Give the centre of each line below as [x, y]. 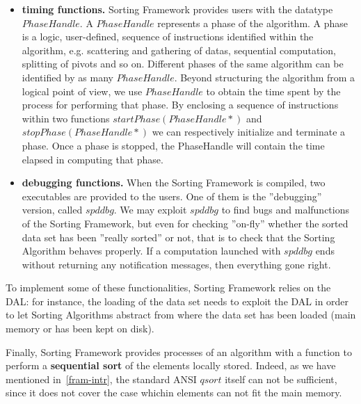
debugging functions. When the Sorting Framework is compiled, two [174, 183]
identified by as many [67, 77]
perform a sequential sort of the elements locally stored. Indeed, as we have [171, 365]
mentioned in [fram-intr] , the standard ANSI [101, 379]
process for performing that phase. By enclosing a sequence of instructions [180, 105]
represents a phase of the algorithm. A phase [253, 23]
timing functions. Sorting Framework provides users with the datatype [177, 9]
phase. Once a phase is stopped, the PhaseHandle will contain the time [173, 145]
